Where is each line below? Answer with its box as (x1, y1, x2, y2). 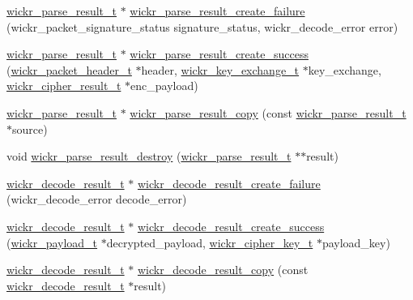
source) (12, 120, 48, 137)
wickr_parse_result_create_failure (130, 2, 305, 19)
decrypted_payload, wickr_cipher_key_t (106, 234, 313, 251)
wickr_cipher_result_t (6, 77, 121, 94)
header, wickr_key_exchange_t (141, 61, 300, 78)
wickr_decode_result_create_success (137, 217, 325, 234)
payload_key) (321, 234, 390, 251)
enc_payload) (130, 77, 198, 94)
